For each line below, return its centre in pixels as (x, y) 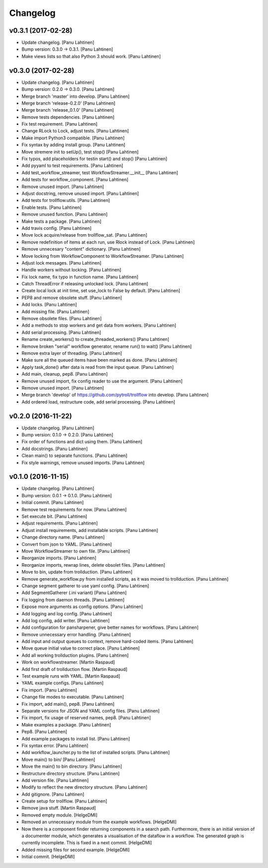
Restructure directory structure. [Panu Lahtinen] (71, 773)
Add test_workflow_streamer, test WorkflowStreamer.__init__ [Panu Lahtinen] (100, 172)
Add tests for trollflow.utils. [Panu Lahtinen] (66, 200)
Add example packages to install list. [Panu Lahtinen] (76, 738)
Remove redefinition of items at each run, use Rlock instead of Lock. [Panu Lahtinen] (108, 242)
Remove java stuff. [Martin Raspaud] (59, 808)
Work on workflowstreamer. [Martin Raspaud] (68, 662)
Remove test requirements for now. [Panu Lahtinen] (74, 509)
